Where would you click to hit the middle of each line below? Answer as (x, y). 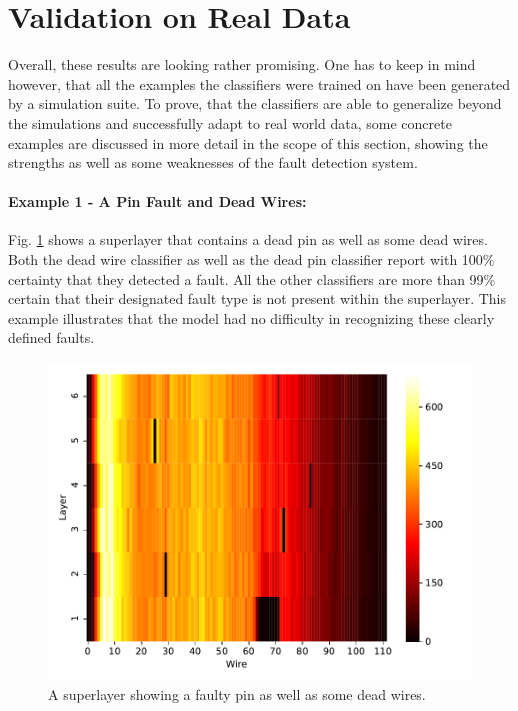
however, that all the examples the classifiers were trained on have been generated (259, 83)
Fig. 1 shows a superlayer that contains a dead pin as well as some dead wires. (248, 239)
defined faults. (51, 337)
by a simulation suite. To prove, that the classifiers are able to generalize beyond (255, 103)
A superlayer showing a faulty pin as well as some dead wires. (237, 693)
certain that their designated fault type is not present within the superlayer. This (257, 298)
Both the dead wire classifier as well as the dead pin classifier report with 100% (251, 259)
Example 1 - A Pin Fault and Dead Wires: (157, 201)
